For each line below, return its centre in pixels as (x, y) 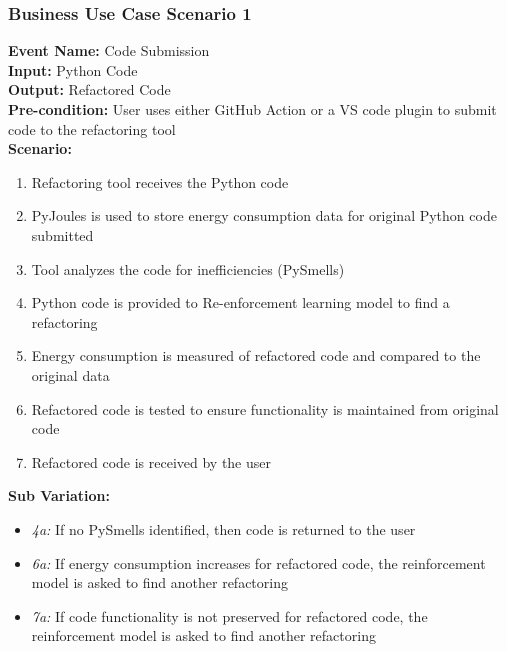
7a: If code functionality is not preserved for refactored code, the (229, 615)
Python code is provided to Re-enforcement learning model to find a (240, 302)
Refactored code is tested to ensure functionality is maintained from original (265, 408)
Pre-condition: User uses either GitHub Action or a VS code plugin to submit (252, 109)
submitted (62, 234)
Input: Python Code (73, 69)
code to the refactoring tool (92, 128)
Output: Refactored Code (89, 89)
